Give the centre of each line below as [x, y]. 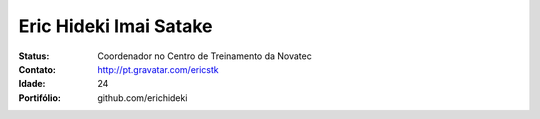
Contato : [37, 69]
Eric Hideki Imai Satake [115, 26]
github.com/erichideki [142, 97]
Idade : [32, 84]
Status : [34, 56]
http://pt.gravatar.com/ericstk [158, 69]
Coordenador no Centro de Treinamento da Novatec [204, 56]
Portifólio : [40, 97]
